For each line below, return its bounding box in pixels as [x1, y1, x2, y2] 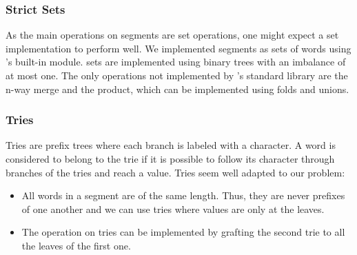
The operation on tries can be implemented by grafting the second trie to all [21, 225, 345, 239]
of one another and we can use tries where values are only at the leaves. [21, 201, 325, 216]
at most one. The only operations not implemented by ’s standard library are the [6, 68, 348, 82]
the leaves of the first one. [21, 238, 131, 252]
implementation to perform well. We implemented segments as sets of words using [6, 41, 351, 55]
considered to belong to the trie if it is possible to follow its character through [6, 152, 335, 165]
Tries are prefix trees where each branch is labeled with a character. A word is [6, 138, 336, 152]
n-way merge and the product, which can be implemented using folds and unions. [6, 81, 349, 96]
